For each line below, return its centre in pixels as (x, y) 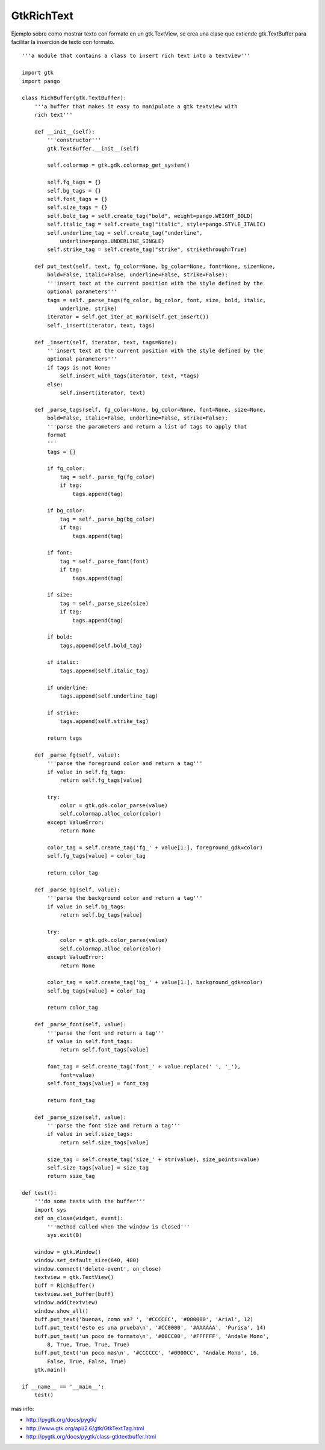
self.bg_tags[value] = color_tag (96, 991)
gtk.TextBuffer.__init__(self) (93, 148)
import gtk (38, 73)
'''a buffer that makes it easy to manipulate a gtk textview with (136, 106)
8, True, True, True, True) (88, 1345)
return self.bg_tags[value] (101, 915)
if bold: (60, 637)
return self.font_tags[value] (104, 1050)
